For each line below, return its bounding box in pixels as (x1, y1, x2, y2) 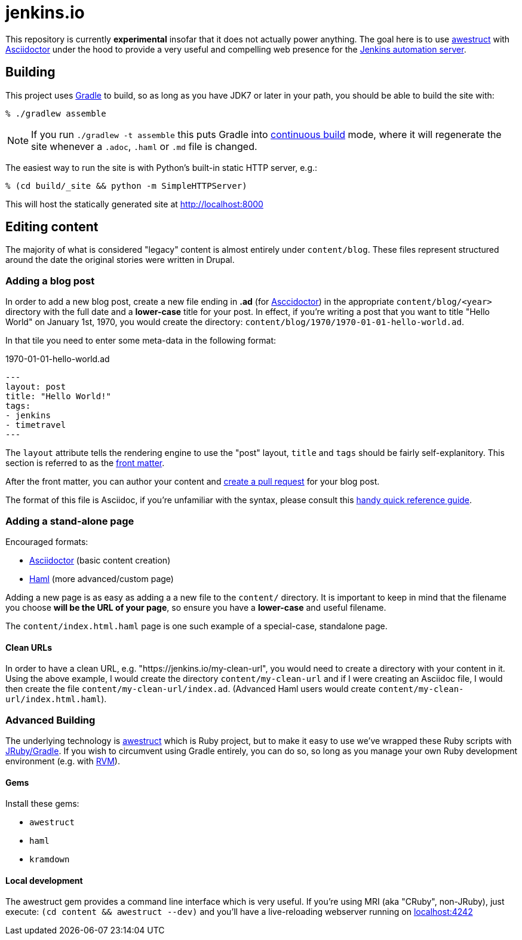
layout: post (5, 382, 66, 392)
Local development (5, 875, 83, 886)
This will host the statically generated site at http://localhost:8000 (5, 198, 263, 209)
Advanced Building (5, 714, 96, 726)
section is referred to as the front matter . (5, 458, 165, 469)
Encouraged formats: (5, 536, 88, 547)
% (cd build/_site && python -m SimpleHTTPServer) (5, 180, 247, 191)
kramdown (29, 855, 70, 865)
